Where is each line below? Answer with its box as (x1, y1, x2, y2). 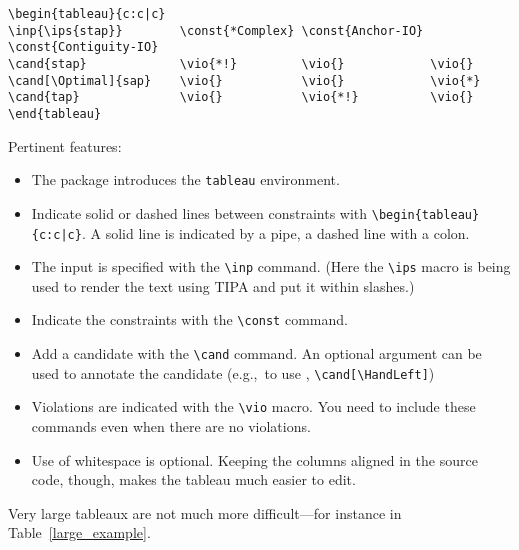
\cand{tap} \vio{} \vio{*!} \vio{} (8, 90, 474, 105)
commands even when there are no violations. (31, 416, 311, 437)
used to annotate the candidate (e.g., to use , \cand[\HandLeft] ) (31, 362, 435, 383)
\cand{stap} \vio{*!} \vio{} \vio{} (8, 56, 474, 71)
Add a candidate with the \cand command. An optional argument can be (31, 343, 482, 364)
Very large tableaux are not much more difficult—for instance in (8, 502, 402, 523)
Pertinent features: (8, 135, 122, 156)
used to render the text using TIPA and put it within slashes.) (31, 275, 415, 296)
